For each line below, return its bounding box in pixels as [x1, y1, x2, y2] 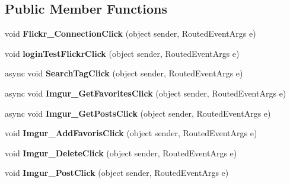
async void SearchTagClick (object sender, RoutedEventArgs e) [5, 67, 243, 79]
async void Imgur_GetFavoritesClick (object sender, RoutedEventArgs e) [5, 86, 286, 99]
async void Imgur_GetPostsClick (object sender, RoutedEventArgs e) [5, 107, 271, 119]
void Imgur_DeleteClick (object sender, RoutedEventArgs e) [5, 146, 237, 159]
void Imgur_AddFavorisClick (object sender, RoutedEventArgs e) [5, 127, 257, 139]
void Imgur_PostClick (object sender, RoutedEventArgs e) [5, 166, 229, 179]
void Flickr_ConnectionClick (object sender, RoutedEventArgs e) [5, 27, 256, 40]
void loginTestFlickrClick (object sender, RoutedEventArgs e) [5, 47, 240, 59]
